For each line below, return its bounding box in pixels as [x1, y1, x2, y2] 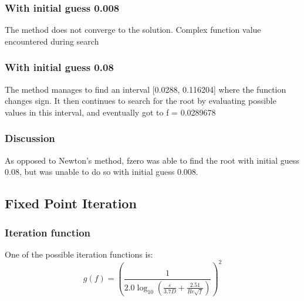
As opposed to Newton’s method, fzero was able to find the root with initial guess [5, 154, 299, 166]
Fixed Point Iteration [5, 194, 137, 212]
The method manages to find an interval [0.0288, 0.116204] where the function [5, 83, 286, 95]
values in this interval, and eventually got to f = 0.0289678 [5, 106, 216, 118]
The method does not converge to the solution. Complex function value [5, 23, 261, 36]
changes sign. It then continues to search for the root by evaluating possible [5, 94, 276, 107]
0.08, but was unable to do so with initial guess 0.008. [5, 165, 198, 178]
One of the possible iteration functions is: [5, 248, 153, 260]
